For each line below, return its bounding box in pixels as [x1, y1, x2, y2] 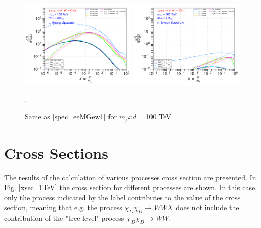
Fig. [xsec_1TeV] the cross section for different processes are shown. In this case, [4, 182, 257, 193]
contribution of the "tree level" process [4, 213, 124, 223]
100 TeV [145, 111, 171, 122]
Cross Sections [4, 142, 108, 163]
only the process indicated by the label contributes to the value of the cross [4, 192, 241, 202]
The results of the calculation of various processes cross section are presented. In [4, 172, 256, 182]
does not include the [176, 202, 240, 213]
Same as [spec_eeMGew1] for [25, 111, 117, 122]
